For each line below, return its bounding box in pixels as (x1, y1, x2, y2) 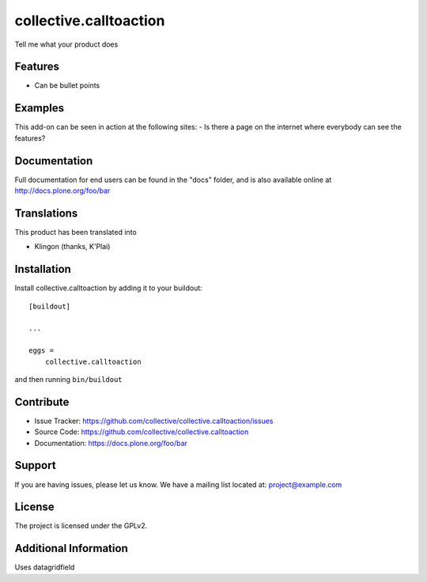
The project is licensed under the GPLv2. (14, 521, 148, 531)
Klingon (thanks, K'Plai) (34, 242, 111, 251)
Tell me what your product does (14, 40, 119, 49)
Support (14, 459, 56, 472)
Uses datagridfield (14, 562, 75, 573)
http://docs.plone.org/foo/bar (14, 186, 111, 195)
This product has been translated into (14, 227, 138, 236)
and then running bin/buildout (14, 374, 123, 384)
